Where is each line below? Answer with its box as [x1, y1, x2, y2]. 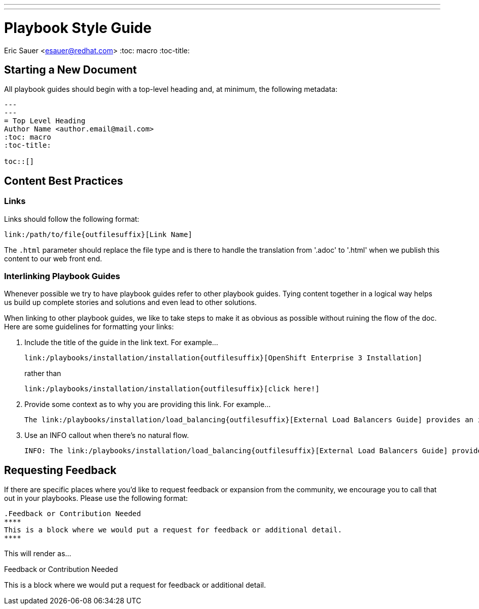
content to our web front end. [4, 254, 102, 263]
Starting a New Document [4, 63, 137, 76]
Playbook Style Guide [4, 19, 152, 37]
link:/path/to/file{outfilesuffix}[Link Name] [4, 230, 192, 239]
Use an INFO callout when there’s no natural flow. [24, 431, 189, 440]
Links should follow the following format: [4, 214, 140, 223]
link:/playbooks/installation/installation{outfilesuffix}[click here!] [24, 385, 320, 393]
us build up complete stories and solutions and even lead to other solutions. [4, 298, 257, 307]
